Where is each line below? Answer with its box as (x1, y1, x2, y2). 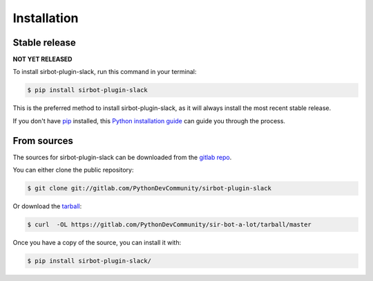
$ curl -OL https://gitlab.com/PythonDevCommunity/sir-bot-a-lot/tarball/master (27, 221, 312, 228)
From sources (12, 135, 74, 147)
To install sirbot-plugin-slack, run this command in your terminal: (12, 68, 197, 76)
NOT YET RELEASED (12, 55, 73, 64)
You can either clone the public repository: (12, 166, 134, 174)
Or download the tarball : (12, 202, 82, 210)
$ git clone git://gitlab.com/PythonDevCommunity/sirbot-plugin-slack (27, 184, 272, 192)
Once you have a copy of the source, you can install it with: (12, 239, 182, 247)
